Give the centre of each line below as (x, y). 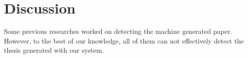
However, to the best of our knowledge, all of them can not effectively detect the (124, 40)
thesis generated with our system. (54, 50)
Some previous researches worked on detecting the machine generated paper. (118, 31)
